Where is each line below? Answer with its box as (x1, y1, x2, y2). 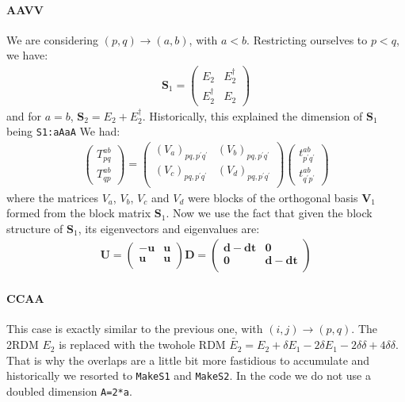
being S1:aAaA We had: (6, 123, 120, 140)
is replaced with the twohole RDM (59, 336, 226, 353)
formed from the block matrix (6, 205, 151, 221)
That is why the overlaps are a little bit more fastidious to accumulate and (6, 351, 370, 368)
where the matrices (6, 189, 99, 205)
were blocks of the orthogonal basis (187, 189, 358, 205)
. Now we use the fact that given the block (166, 205, 373, 221)
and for (6, 107, 42, 124)
